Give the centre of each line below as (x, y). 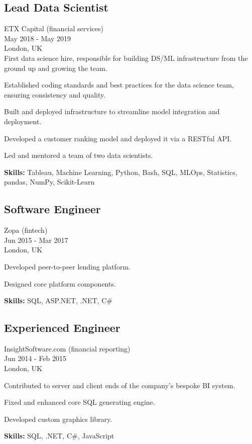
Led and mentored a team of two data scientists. (79, 155)
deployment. (23, 121)
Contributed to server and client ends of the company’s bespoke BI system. (120, 385)
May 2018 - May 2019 (37, 38)
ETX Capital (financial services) (54, 28)
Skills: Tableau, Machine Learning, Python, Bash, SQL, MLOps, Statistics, (121, 172)
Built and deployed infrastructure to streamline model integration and (112, 111)
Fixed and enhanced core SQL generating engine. (80, 402)
